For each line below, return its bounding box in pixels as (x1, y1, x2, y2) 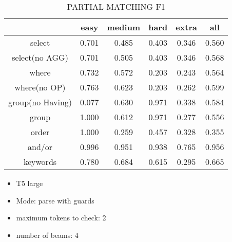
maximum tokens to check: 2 (16, 212, 106, 223)
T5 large (16, 178, 43, 188)
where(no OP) (14, 81, 66, 93)
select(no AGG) (12, 51, 68, 63)
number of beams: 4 (16, 229, 79, 240)
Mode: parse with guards (16, 195, 94, 206)
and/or (28, 141, 53, 153)
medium (107, 21, 141, 33)
